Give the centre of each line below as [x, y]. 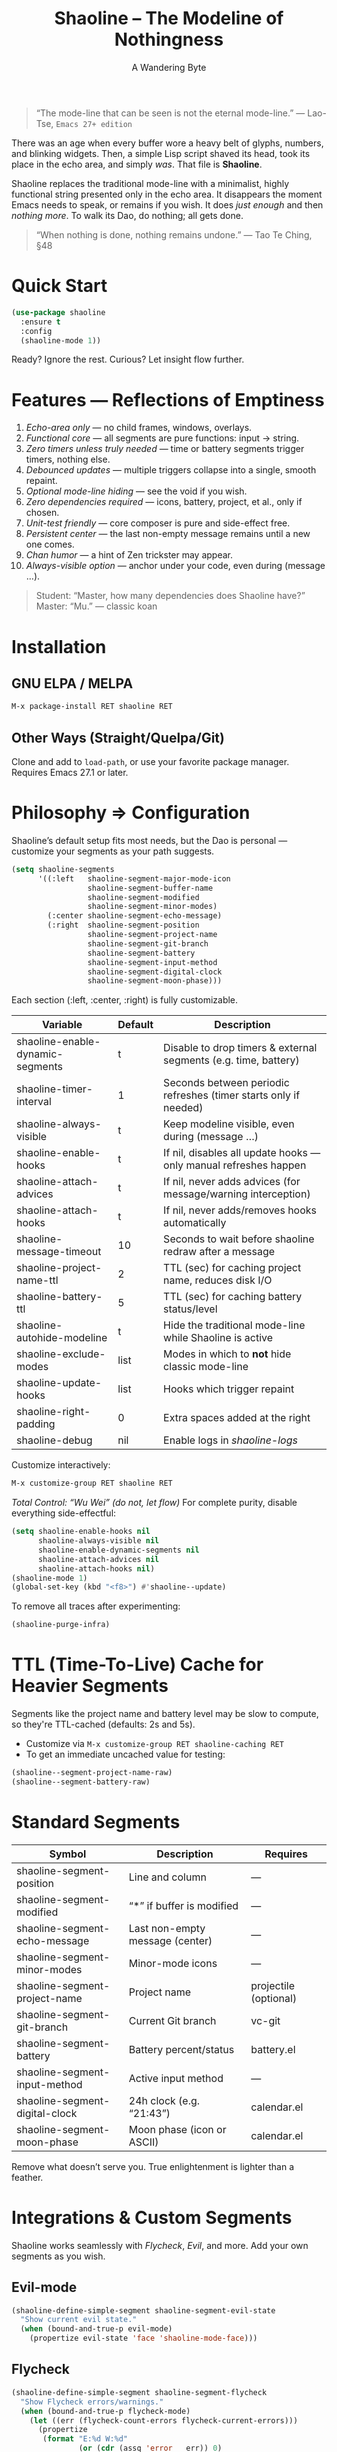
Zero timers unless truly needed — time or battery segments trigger [165, 449]
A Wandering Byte [169, 67]
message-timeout [59, 1252]
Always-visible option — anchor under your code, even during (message [175, 566]
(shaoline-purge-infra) [61, 1625]
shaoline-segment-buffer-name [150, 888]
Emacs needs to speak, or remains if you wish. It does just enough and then [167, 204]
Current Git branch [172, 2020]
